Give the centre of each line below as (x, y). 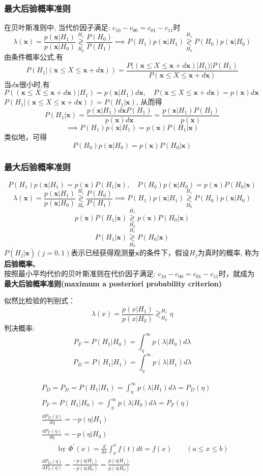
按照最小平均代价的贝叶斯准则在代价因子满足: (80, 273)
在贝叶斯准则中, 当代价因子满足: (57, 27)
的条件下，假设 (164, 252)
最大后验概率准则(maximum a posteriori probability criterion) (113, 283)
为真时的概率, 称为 (228, 252)
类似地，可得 (25, 136)
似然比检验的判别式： (40, 300)
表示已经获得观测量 (103, 252)
